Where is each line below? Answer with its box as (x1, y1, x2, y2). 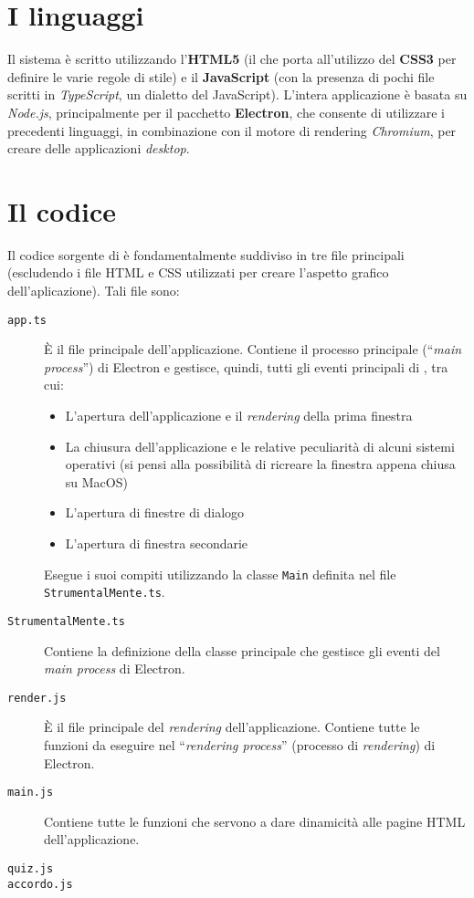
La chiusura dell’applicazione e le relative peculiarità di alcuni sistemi (65, 436, 455, 455)
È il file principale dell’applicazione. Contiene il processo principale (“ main (44, 339, 462, 359)
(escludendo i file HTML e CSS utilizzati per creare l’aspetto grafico (7, 263, 389, 282)
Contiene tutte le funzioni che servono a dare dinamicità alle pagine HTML (44, 811, 466, 830)
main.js (7, 786, 54, 799)
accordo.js (7, 877, 73, 891)
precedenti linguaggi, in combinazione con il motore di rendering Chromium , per (7, 120, 457, 140)
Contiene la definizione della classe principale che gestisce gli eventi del (44, 641, 440, 660)
